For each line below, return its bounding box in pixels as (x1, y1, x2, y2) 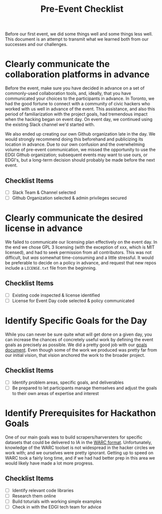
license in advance (5, 223, 83, 234)
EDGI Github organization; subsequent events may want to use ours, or (5, 152, 148, 158)
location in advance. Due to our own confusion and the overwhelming (5, 141, 145, 147)
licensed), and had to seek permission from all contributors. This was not (5, 250, 152, 255)
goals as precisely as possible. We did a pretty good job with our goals (5, 342, 147, 348)
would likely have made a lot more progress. (5, 460, 94, 466)
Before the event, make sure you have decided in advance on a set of (5, 85, 145, 91)
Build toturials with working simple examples (12, 498, 102, 504)
